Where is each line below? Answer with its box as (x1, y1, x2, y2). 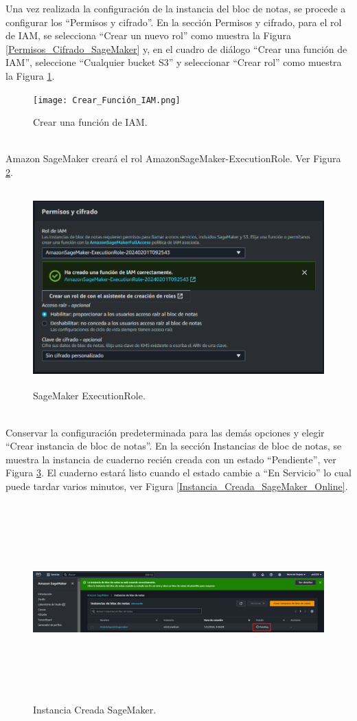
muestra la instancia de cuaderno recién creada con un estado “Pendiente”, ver (5, 452, 336, 466)
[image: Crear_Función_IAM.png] (33, 95, 181, 105)
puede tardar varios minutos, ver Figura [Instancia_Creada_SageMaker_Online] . (5, 478, 348, 493)
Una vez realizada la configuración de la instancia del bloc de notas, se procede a (5, 1, 346, 15)
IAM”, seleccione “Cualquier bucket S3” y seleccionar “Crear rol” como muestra (5, 55, 342, 69)
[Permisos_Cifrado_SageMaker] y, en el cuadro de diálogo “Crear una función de (5, 41, 347, 56)
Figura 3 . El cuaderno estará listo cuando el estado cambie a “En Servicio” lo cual (5, 465, 352, 480)
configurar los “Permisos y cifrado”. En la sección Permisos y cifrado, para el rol (5, 14, 342, 29)
